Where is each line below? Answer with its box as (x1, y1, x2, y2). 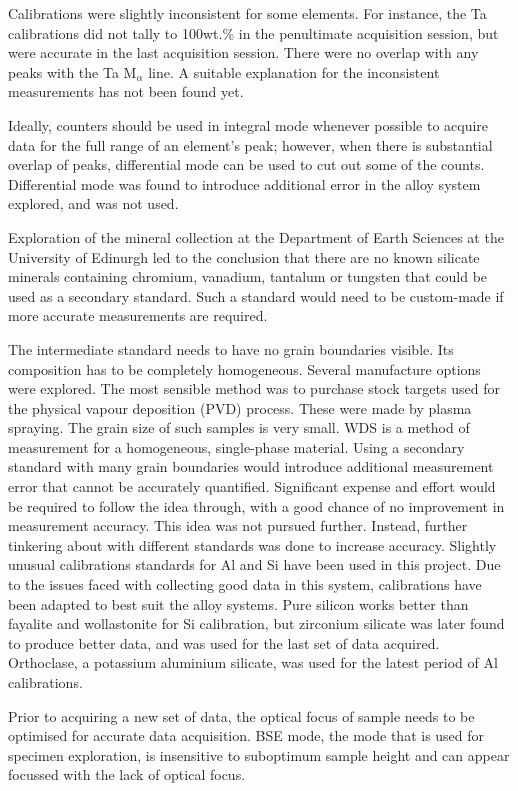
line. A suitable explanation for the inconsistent (148, 61, 440, 82)
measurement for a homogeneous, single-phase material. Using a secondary (8, 436, 465, 457)
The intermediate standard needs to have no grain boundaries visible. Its (8, 338, 454, 359)
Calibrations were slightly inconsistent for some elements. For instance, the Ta (8, 3, 487, 23)
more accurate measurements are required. (8, 305, 268, 326)
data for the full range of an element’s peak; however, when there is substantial (8, 134, 493, 155)
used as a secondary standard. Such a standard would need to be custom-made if (8, 285, 504, 306)
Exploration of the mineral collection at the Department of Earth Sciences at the (8, 226, 504, 247)
